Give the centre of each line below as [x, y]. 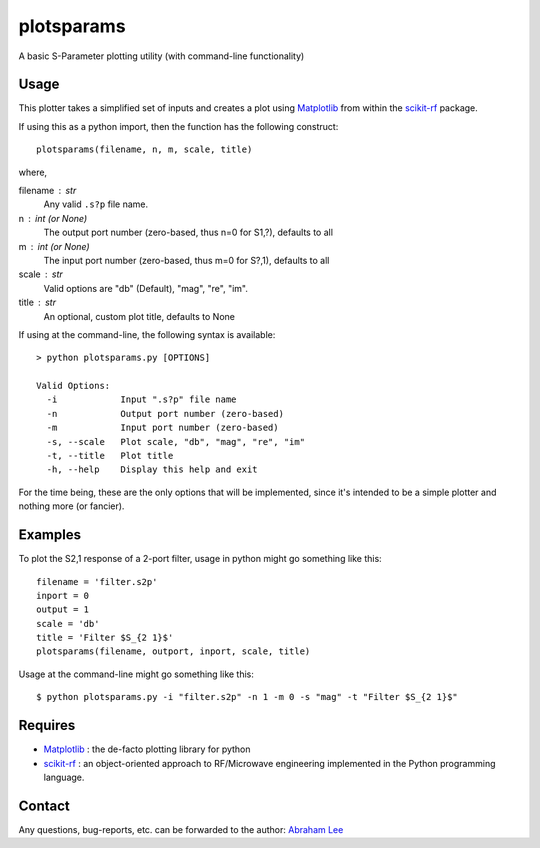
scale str [41, 274]
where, [33, 172]
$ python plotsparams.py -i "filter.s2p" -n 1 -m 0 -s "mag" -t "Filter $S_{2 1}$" [247, 697]
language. [64, 777]
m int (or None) [54, 246]
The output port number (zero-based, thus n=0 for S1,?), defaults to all [188, 232]
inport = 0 [63, 595]
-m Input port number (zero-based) [162, 428]
